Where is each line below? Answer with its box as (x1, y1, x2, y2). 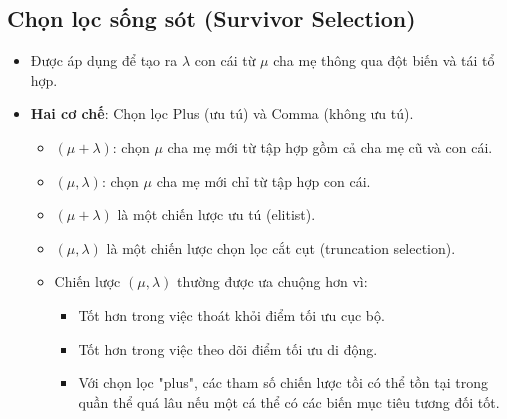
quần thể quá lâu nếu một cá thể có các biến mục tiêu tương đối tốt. (78, 391, 500, 412)
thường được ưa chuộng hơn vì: (176, 271, 368, 292)
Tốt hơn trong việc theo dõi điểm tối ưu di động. (78, 338, 378, 359)
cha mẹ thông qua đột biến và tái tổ (273, 50, 495, 71)
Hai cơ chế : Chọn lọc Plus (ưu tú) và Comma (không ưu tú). (30, 103, 414, 124)
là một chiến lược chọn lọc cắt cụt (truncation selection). (106, 237, 456, 258)
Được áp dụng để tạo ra (30, 50, 178, 71)
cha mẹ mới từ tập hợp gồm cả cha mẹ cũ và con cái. (167, 136, 493, 157)
